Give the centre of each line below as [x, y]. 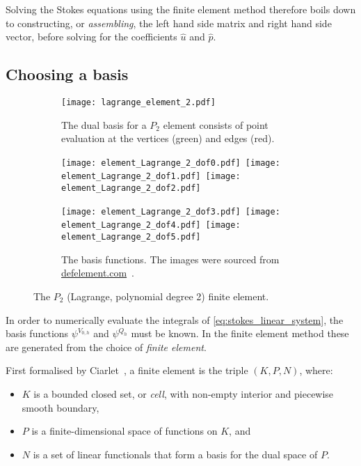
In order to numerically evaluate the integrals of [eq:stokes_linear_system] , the [175, 319]
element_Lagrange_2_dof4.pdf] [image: [151, 225]
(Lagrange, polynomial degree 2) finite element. [168, 296]
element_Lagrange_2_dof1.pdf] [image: [151, 177]
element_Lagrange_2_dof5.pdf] [131, 237]
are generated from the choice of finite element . [106, 347]
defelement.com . [98, 273]
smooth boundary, [61, 407]
